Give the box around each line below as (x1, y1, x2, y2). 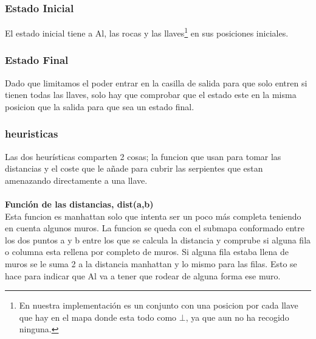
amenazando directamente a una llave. (5, 173, 148, 186)
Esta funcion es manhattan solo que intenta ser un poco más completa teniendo (5, 209, 301, 222)
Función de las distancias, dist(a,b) (5, 198, 154, 211)
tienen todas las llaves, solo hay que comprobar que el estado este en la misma (5, 88, 297, 101)
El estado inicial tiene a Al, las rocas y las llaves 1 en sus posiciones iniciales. (5, 25, 289, 39)
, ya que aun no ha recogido (185, 310, 289, 323)
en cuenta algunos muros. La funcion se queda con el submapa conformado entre (5, 222, 304, 234)
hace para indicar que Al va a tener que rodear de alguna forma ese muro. (5, 269, 281, 282)
